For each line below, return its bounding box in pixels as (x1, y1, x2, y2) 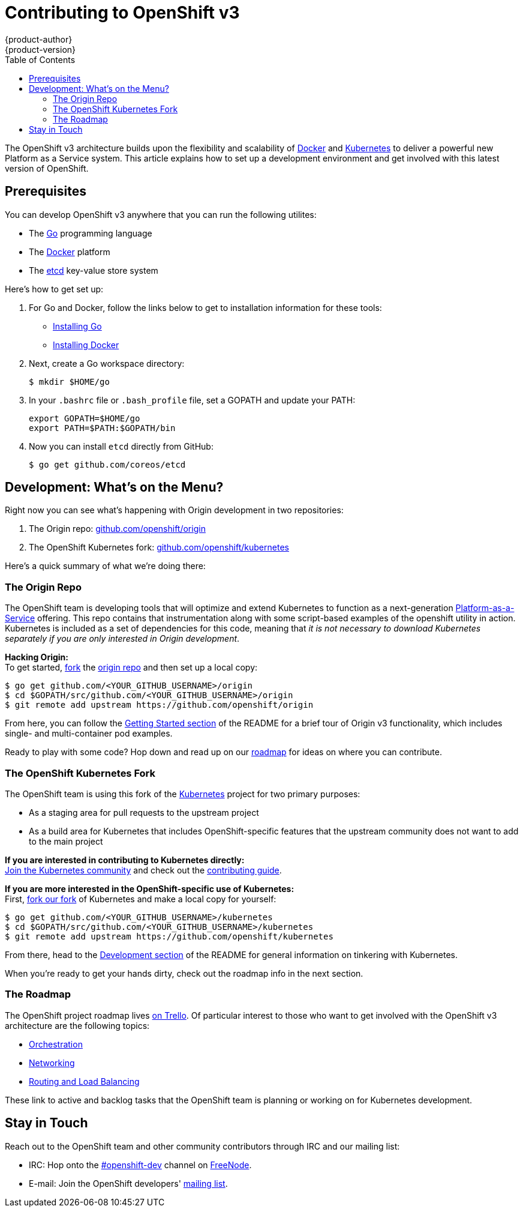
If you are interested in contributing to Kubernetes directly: (5, 854, 245, 865)
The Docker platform (29, 246, 110, 257)
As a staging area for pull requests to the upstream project (29, 807, 259, 818)
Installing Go (53, 321, 102, 331)
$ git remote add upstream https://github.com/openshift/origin (5, 700, 314, 710)
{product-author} (5, 34, 73, 44)
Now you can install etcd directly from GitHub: (29, 441, 214, 451)
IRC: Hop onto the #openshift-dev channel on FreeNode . (29, 1159, 252, 1170)
